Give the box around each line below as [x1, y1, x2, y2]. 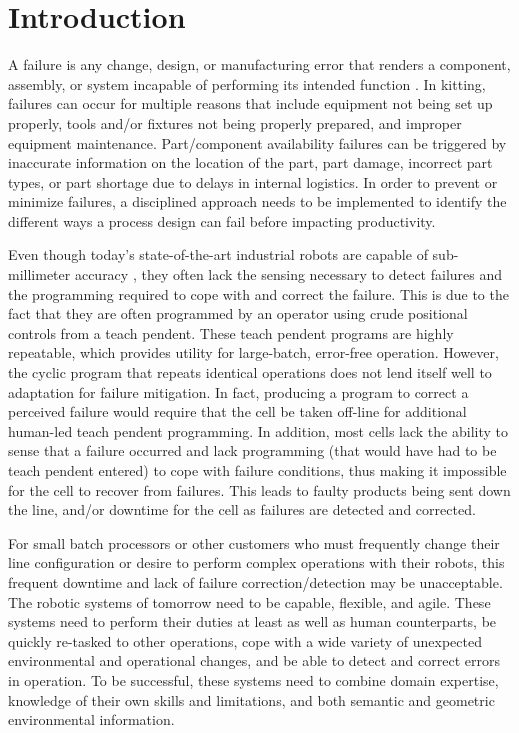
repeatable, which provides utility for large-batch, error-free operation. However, [8, 342, 499, 363]
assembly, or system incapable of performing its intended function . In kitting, [8, 73, 486, 94]
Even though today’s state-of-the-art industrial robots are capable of [8, 244, 428, 265]
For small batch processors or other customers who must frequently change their [8, 532, 500, 553]
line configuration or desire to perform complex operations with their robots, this [8, 552, 505, 573]
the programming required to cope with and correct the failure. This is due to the [8, 283, 509, 304]
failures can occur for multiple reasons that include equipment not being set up [8, 93, 493, 114]
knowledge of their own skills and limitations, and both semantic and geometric [8, 689, 495, 710]
